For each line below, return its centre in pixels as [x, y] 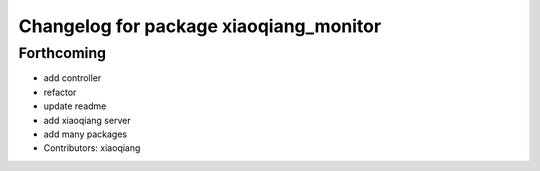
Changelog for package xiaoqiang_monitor [200, 26]
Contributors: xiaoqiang [92, 148]
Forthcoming [62, 53]
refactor [60, 92]
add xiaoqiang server [87, 120]
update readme [75, 106]
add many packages [85, 134]
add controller [72, 78]
